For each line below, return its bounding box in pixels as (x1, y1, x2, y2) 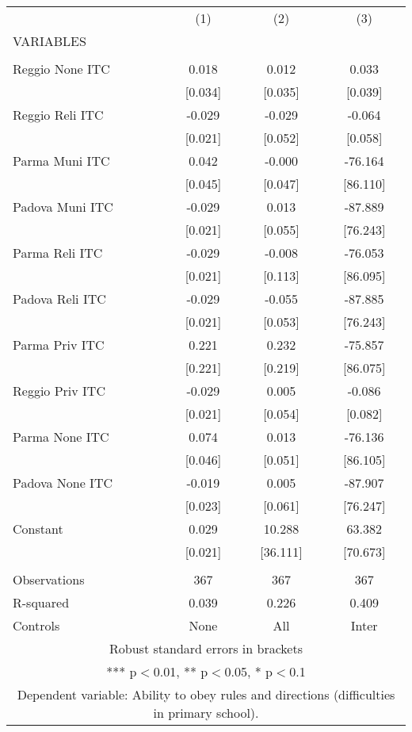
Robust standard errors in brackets (109, 639, 303, 657)
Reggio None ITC (13, 59, 110, 78)
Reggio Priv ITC (13, 381, 105, 400)
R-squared (13, 593, 70, 611)
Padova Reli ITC (13, 289, 106, 308)
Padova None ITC (13, 473, 113, 492)
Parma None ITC (13, 427, 109, 446)
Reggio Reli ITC (13, 105, 104, 124)
